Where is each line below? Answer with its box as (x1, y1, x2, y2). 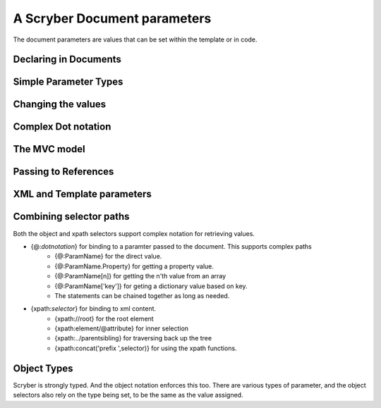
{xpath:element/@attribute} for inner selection (54, 324, 189, 333)
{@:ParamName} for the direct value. (54, 252, 162, 261)
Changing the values (13, 99, 107, 111)
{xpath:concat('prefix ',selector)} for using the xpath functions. (54, 344, 237, 352)
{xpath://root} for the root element (54, 314, 155, 323)
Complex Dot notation (13, 120, 111, 133)
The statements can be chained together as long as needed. (54, 291, 230, 299)
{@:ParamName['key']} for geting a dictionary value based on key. (54, 282, 248, 290)
